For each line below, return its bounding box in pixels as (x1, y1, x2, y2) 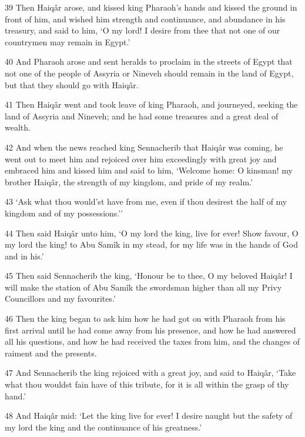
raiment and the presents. (5, 346, 97, 359)
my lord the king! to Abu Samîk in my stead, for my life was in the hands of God (5, 238, 298, 251)
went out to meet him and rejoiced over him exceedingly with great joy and (5, 152, 277, 165)
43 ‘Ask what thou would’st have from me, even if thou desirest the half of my (5, 195, 287, 208)
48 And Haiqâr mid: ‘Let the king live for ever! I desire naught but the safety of (5, 409, 293, 422)
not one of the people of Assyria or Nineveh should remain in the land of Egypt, (5, 66, 294, 79)
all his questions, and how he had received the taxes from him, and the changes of (5, 335, 300, 348)
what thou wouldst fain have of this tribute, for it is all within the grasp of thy (5, 378, 289, 391)
